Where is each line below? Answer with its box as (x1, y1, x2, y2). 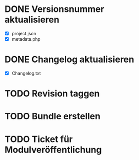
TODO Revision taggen (4, 88, 100, 99)
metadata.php (11, 36, 41, 42)
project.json (11, 30, 37, 36)
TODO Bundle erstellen (4, 111, 101, 122)
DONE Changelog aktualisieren (4, 54, 135, 65)
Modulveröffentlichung (4, 144, 102, 155)
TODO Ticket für (4, 133, 73, 145)
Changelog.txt (11, 71, 41, 76)
